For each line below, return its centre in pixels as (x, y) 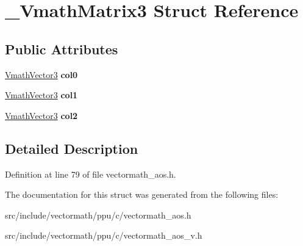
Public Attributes (62, 49)
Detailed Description (72, 148)
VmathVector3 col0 (41, 74)
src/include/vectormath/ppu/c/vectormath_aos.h (98, 215)
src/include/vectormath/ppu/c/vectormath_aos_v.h (104, 235)
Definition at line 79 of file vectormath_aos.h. (91, 174)
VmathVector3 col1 (41, 95)
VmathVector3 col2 (41, 115)
